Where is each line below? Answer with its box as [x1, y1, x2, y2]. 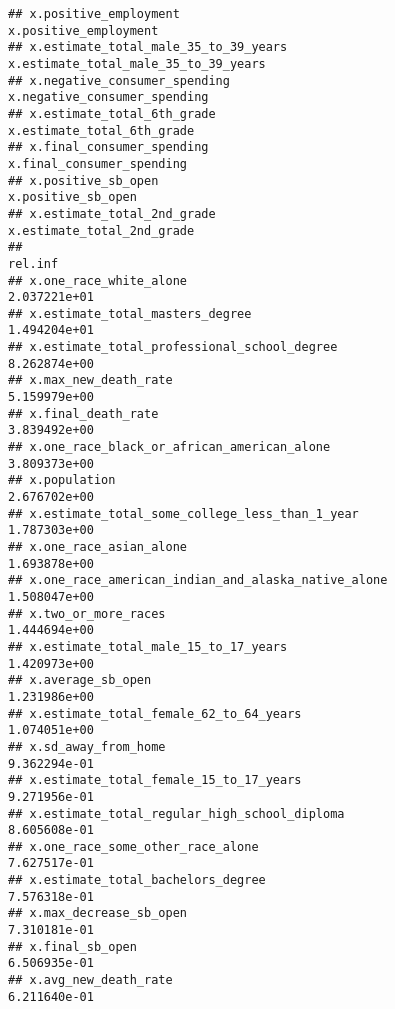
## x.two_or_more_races [8, 606, 166, 621]
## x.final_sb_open [8, 939, 137, 954]
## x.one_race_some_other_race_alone [8, 839, 259, 854]
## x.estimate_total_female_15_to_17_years [8, 773, 302, 788]
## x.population [8, 473, 116, 488]
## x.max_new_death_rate [8, 373, 173, 388]
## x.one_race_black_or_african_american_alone [8, 440, 331, 455]
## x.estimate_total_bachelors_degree [8, 873, 266, 888]
